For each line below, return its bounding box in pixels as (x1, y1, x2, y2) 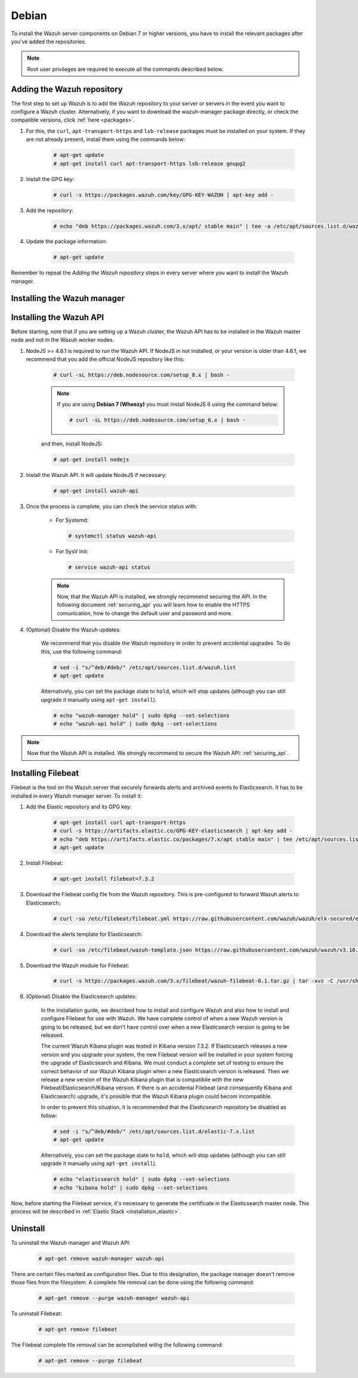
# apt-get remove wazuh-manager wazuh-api (38, 1255, 165, 1262)
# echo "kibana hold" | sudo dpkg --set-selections (53, 1184, 208, 1191)
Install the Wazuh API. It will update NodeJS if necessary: (26, 472, 167, 479)
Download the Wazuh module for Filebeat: (26, 962, 129, 969)
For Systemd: (55, 516, 89, 524)
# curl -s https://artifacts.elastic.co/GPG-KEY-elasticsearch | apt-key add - (53, 828, 293, 834)
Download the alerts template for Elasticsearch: (26, 930, 143, 937)
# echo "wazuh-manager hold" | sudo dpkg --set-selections (53, 712, 230, 719)
